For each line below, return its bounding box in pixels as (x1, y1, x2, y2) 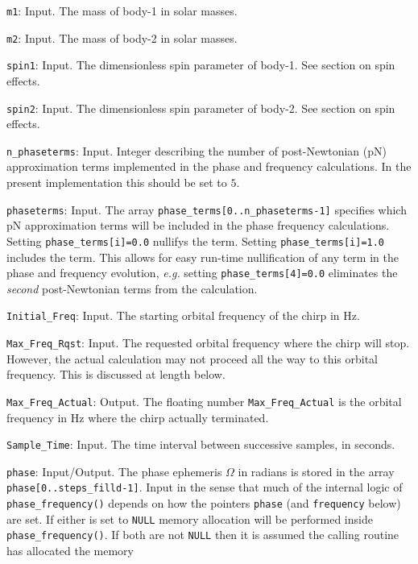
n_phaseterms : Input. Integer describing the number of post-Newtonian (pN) (6, 142, 387, 159)
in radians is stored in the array (238, 462, 395, 479)
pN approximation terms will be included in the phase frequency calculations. (6, 217, 390, 234)
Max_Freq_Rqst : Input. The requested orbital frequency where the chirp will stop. (6, 334, 410, 351)
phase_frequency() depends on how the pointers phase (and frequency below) (6, 495, 401, 512)
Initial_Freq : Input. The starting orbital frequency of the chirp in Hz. (6, 307, 360, 324)
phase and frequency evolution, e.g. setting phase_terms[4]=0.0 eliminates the (6, 264, 398, 281)
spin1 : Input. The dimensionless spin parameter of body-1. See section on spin (6, 56, 395, 73)
